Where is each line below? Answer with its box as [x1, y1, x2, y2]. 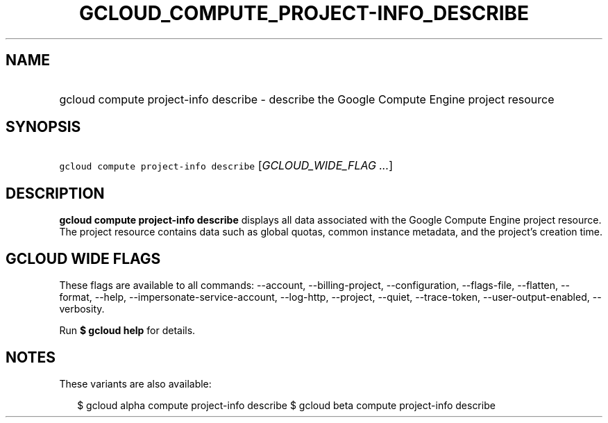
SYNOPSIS [6, 118, 81, 136]
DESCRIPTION [6, 184, 105, 202]
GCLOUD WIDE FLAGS [6, 249, 161, 267]
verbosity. [59, 303, 105, 315]
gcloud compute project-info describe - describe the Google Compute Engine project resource [59, 92, 555, 106]
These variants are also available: [59, 377, 212, 390]
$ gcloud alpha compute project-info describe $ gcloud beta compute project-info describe [77, 399, 496, 411]
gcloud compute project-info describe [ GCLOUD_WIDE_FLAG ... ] [59, 158, 394, 173]
